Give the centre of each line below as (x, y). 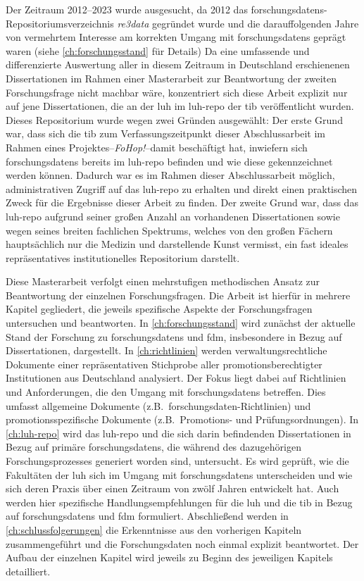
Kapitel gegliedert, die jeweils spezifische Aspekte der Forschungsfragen (159, 309)
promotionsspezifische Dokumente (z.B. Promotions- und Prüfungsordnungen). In (182, 419)
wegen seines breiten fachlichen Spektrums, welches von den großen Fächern (169, 230)
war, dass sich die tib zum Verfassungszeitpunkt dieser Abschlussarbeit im (165, 133)
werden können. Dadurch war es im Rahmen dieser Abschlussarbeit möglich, (170, 175)
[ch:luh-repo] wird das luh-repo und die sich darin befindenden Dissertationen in (178, 433)
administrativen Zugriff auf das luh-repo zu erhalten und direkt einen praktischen (182, 188)
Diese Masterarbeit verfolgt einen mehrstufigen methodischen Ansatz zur (163, 281)
